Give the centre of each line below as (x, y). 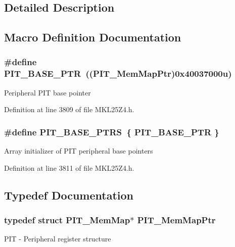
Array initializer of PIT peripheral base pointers (79, 151)
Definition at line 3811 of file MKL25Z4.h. (69, 167)
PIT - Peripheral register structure (58, 239)
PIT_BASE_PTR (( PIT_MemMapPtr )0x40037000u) (118, 73)
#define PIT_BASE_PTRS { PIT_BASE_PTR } (112, 132)
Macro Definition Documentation (93, 37)
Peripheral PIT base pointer (48, 92)
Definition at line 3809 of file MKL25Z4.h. (69, 109)
